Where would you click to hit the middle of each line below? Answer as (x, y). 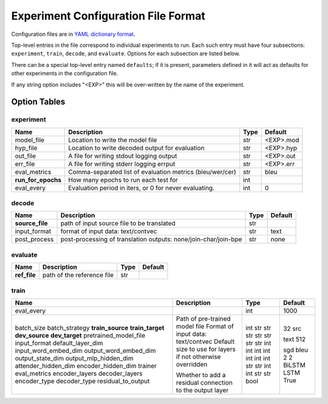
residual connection (205, 382)
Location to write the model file (113, 140)
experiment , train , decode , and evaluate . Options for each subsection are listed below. (126, 54)
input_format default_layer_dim (59, 343)
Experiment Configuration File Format (108, 16)
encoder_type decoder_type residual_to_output (82, 381)
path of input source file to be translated (118, 223)
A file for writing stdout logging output (123, 156)
